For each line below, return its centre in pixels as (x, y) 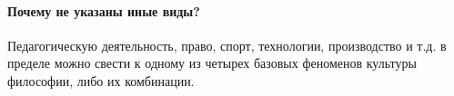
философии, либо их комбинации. (101, 80)
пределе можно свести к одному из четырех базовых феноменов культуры (212, 63)
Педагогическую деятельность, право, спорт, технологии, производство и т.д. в (227, 45)
